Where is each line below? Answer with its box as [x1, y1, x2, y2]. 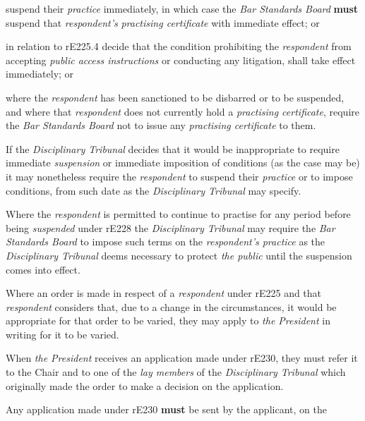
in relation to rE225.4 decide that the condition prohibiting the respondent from [6, 39, 352, 54]
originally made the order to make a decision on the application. [6, 378, 284, 393]
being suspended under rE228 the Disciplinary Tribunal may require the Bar [6, 220, 335, 235]
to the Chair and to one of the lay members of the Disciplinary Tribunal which [6, 365, 346, 379]
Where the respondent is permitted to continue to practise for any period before [6, 207, 351, 221]
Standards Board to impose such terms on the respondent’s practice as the [6, 234, 325, 249]
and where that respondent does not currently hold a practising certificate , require [6, 104, 359, 118]
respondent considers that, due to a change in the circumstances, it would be [6, 299, 337, 314]
